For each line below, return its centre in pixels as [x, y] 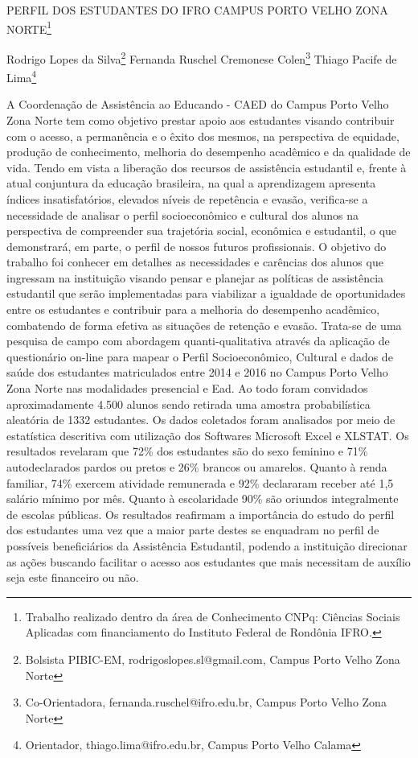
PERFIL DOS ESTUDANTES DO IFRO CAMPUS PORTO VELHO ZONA [197, 10]
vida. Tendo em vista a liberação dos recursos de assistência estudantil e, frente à [207, 167]
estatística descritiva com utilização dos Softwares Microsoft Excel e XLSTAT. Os [208, 435]
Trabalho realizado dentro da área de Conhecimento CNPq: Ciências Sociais [213, 616]
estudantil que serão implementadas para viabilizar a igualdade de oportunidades [206, 293]
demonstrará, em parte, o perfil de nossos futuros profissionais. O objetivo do [197, 246]
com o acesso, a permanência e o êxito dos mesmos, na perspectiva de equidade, [203, 136]
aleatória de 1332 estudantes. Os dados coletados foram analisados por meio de [201, 420]
